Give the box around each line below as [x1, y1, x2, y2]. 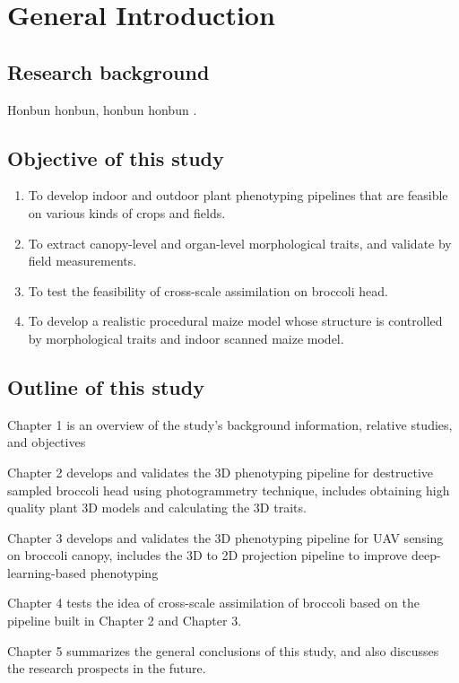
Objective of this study [7, 144, 224, 171]
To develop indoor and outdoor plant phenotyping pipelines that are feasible [28, 186, 448, 205]
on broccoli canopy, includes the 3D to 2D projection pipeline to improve [7, 546, 408, 565]
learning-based [7, 563, 87, 582]
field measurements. [28, 251, 137, 270]
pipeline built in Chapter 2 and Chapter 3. [7, 611, 242, 630]
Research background [7, 57, 210, 85]
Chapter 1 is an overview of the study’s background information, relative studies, [7, 415, 453, 433]
